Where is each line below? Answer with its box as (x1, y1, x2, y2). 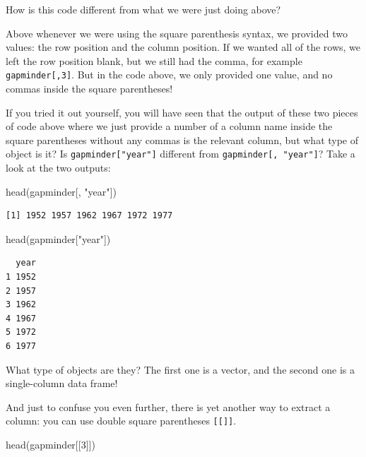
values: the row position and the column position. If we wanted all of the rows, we (6, 40, 361, 54)
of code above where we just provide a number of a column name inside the (6, 119, 333, 133)
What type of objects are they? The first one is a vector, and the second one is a (6, 362, 355, 376)
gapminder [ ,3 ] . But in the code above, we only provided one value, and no (6, 67, 333, 82)
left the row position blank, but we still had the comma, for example (6, 53, 302, 68)
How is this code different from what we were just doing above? (6, 2, 281, 16)
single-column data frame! (6, 376, 118, 391)
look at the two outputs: (6, 160, 111, 175)
